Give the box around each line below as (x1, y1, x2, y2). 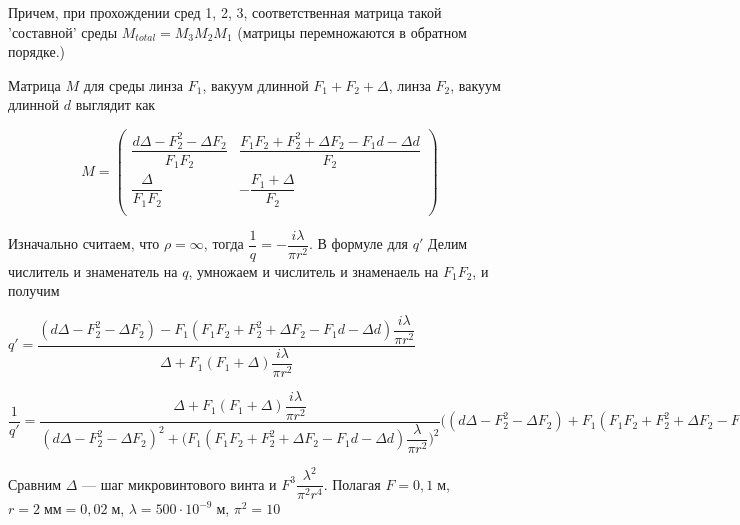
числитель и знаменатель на (8, 260, 178, 281)
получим (8, 280, 60, 301)
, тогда (203, 233, 244, 254)
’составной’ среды (8, 21, 118, 42)
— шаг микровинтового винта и (82, 473, 277, 494)
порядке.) (8, 41, 66, 62)
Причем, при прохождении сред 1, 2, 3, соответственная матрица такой (8, 2, 442, 22)
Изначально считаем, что (8, 233, 160, 254)
